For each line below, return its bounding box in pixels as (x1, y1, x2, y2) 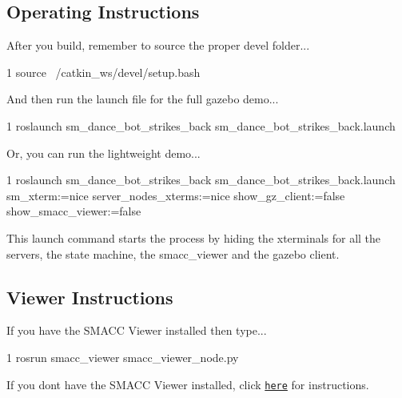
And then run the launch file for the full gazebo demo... (6, 90, 279, 107)
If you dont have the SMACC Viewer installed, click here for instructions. (6, 376, 369, 392)
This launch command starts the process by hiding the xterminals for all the (6, 229, 381, 246)
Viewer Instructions (6, 284, 173, 309)
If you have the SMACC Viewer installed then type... (6, 322, 267, 339)
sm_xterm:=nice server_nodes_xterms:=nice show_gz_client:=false (6, 187, 345, 203)
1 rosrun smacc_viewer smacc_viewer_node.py (6, 348, 239, 365)
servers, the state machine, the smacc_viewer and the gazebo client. (6, 245, 340, 262)
